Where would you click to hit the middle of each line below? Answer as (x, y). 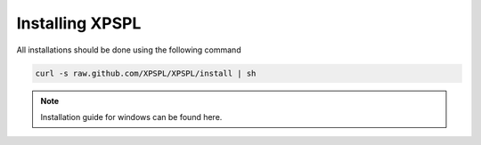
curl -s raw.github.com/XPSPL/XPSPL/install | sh (146, 73)
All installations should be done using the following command (129, 50)
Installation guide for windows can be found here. (131, 117)
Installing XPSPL (79, 23)
